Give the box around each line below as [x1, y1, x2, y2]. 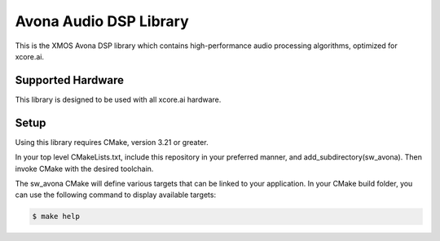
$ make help [32, 212, 81, 221]
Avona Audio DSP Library [15, 12, 189, 30]
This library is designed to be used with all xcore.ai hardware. [15, 94, 222, 104]
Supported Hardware [15, 73, 125, 87]
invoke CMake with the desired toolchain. [15, 164, 154, 173]
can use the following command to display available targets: [15, 190, 216, 199]
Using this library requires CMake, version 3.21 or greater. [15, 137, 209, 147]
